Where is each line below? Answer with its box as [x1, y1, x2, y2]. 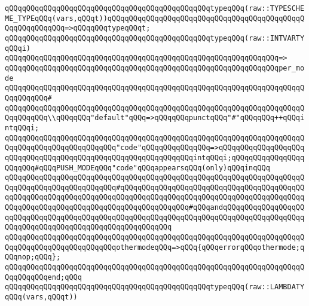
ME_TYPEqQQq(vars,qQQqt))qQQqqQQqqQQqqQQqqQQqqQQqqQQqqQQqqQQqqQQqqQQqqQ [5, 14, 305, 23]
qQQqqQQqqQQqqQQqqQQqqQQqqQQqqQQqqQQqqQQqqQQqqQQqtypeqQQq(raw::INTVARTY [5, 33, 305, 42]
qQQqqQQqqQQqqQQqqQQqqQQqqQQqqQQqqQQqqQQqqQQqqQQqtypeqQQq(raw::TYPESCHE [5, 4, 305, 13]
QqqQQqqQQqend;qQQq [5, 273, 82, 281]
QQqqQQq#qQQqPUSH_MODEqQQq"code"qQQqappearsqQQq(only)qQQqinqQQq [5, 163, 270, 172]
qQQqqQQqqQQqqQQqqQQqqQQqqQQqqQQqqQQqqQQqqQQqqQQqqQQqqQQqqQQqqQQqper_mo [5, 63, 305, 72]
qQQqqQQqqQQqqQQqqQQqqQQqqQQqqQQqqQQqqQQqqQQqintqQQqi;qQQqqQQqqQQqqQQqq [5, 153, 305, 162]
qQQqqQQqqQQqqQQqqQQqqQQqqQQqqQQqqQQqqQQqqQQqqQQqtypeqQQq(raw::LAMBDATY [5, 283, 305, 292]
